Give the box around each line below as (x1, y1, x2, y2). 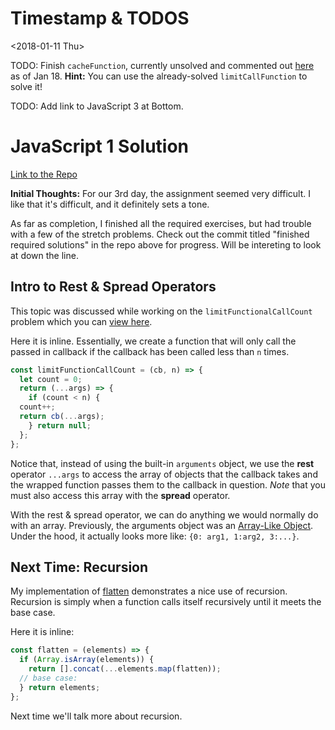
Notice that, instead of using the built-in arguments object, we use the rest (10, 457, 315, 469)
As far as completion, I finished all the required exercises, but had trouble (10, 217, 312, 229)
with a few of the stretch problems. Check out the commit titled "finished (10, 228, 310, 240)
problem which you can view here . (10, 315, 153, 327)
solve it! (10, 80, 43, 92)
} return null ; (28, 420, 92, 431)
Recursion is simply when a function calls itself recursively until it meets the (10, 596, 322, 608)
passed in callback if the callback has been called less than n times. (10, 345, 290, 357)
